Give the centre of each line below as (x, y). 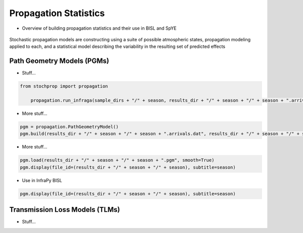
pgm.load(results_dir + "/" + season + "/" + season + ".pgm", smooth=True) (117, 160)
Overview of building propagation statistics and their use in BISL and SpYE (99, 28)
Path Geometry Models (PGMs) (59, 61)
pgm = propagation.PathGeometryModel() (69, 127)
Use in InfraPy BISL (42, 180)
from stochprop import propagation (64, 86)
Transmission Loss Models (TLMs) (65, 210)
